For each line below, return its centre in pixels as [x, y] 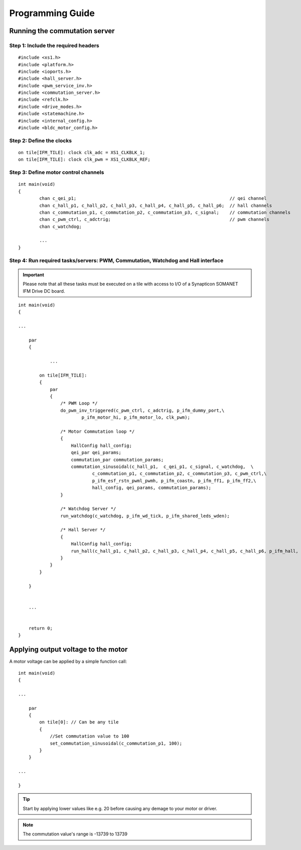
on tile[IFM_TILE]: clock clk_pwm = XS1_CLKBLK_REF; [84, 160]
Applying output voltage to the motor [68, 649]
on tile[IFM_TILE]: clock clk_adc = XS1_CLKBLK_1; [82, 152]
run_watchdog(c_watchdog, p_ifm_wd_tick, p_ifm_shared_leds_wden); [145, 516]
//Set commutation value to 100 [90, 736]
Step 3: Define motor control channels [57, 172]
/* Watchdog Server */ [88, 509]
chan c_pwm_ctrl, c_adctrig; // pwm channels [154, 219]
